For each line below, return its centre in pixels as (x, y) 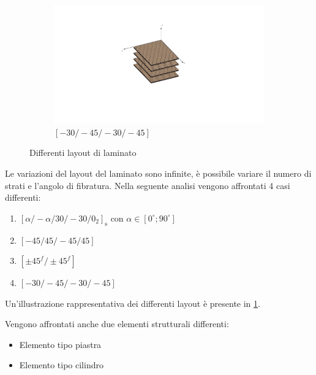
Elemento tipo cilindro (61, 365)
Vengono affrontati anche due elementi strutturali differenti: (117, 324)
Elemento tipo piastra (60, 344)
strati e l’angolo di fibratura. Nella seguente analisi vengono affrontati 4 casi (148, 185)
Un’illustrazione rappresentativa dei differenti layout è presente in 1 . (133, 303)
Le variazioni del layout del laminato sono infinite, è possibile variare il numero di (158, 173)
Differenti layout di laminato (83, 153)
